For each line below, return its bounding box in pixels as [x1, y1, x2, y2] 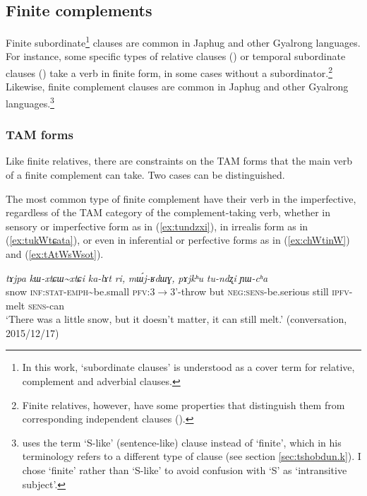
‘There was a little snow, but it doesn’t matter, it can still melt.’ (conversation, [6, 312, 347, 326]
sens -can [28, 297, 64, 312]
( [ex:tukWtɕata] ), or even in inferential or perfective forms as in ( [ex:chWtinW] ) [6, 232, 350, 247]
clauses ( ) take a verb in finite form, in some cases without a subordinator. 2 [6, 64, 333, 80]
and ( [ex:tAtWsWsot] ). [6, 246, 104, 261]
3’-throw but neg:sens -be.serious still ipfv [170, 284, 349, 299]
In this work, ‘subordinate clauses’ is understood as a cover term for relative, [22, 360, 355, 374]
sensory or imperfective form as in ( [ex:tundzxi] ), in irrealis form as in [6, 218, 308, 233]
